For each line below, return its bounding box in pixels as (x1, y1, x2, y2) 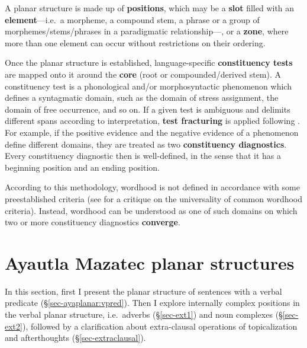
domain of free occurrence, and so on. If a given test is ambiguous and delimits (5, 103, 290, 115)
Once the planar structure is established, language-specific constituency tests (5, 56, 293, 69)
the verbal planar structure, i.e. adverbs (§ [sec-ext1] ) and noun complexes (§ (5, 308, 283, 320)
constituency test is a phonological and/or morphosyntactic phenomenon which (5, 79, 292, 92)
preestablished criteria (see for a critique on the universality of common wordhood (5, 192, 303, 205)
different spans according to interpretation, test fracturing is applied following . (5, 114, 300, 127)
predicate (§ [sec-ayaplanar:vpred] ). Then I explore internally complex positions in (5, 296, 300, 309)
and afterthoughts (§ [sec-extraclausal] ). (5, 331, 146, 344)
